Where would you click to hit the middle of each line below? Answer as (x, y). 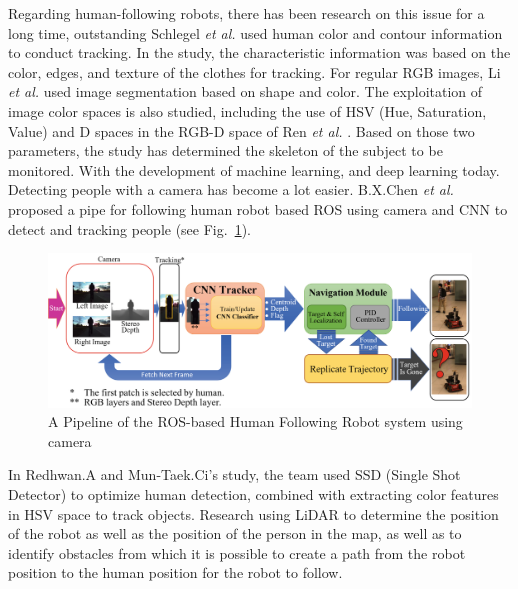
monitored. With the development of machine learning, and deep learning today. (254, 169)
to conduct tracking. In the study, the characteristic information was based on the (259, 52)
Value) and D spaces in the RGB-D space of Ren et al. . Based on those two (241, 130)
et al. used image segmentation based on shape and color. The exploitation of (245, 91)
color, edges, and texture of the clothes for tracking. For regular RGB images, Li (254, 71)
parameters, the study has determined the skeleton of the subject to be (225, 150)
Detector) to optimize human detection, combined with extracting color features (253, 493)
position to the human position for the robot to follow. (175, 572)
